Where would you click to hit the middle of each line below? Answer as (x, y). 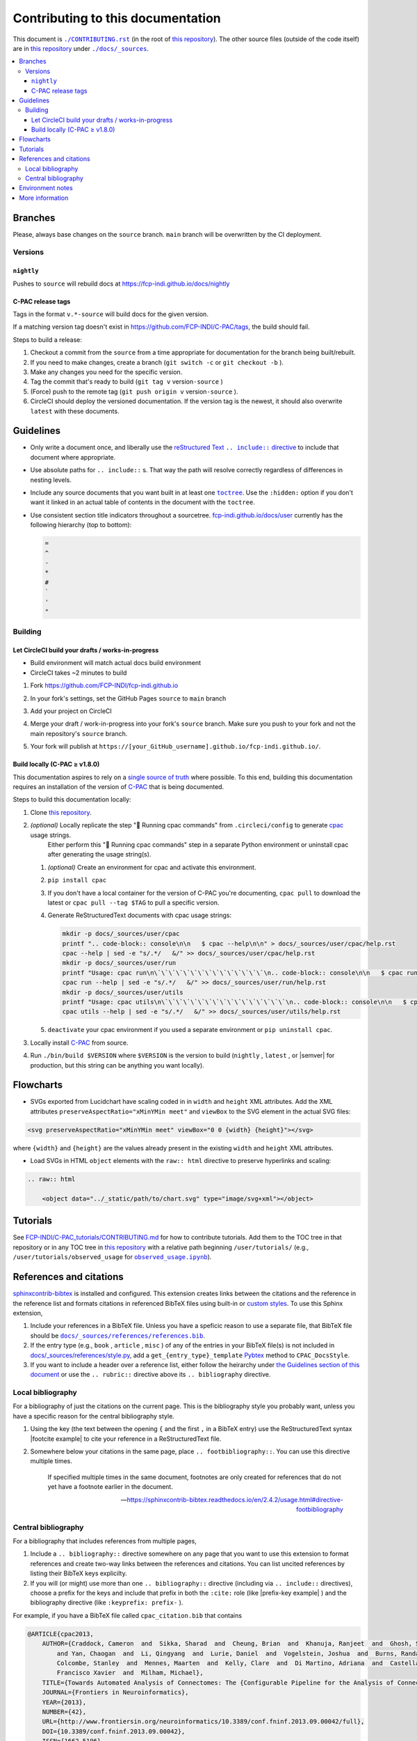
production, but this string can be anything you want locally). (117, 1065)
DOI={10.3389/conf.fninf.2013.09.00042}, (114, 1731)
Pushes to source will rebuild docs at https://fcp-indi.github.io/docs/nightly (121, 283)
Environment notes (46, 188)
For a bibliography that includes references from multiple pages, (105, 1541)
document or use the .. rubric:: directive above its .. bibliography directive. (150, 1375)
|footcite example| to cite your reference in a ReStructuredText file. (126, 1439)
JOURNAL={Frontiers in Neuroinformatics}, (115, 1693)
